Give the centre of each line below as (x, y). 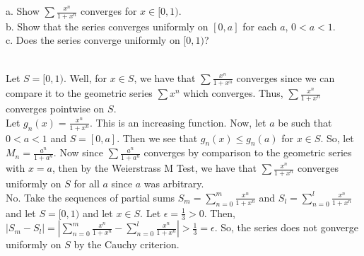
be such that (305, 122)
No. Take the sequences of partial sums (90, 197)
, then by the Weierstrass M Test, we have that (154, 168)
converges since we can (286, 77)
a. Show (23, 11)
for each (260, 26)
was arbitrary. (174, 184)
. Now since (78, 152)
